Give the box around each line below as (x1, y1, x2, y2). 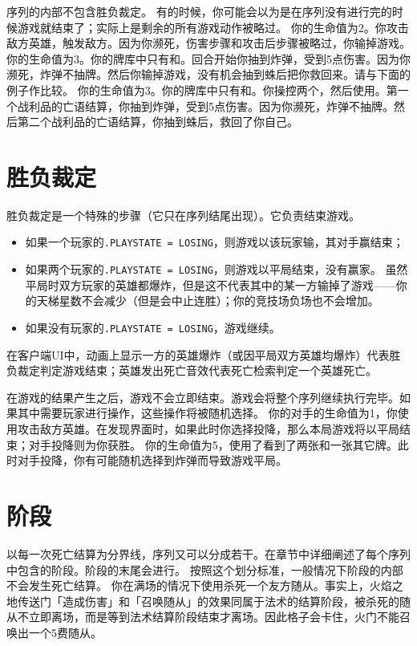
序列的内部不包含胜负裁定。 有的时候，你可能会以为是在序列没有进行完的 (6, 3, 392, 19)
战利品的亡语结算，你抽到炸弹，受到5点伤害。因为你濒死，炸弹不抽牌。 (17, 97, 394, 114)
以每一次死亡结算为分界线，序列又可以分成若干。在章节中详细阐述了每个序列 (6, 545, 411, 562)
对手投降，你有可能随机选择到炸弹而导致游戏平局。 (17, 452, 287, 469)
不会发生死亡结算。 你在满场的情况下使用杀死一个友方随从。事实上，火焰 (6, 577, 392, 594)
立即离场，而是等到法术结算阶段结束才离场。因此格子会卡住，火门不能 (28, 608, 399, 625)
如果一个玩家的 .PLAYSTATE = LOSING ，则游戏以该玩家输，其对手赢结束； (25, 234, 404, 250)
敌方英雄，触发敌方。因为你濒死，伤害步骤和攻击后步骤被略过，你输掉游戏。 (6, 35, 411, 51)
